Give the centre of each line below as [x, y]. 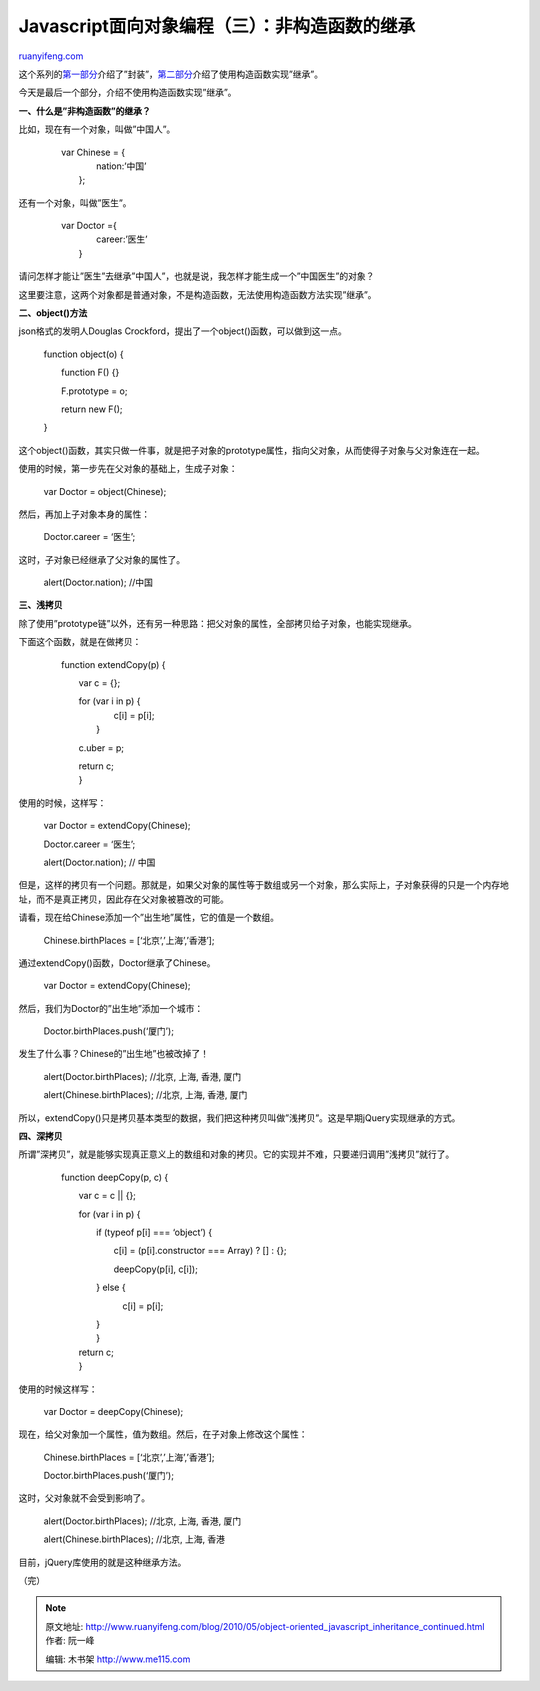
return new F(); [92, 409]
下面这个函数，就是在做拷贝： [80, 642]
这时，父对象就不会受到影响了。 [84, 1498]
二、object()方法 [53, 313]
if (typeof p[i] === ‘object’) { [154, 1232]
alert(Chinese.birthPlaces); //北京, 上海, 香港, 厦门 [145, 1095]
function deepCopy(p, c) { [114, 1177]
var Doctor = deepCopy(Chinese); [113, 1411]
